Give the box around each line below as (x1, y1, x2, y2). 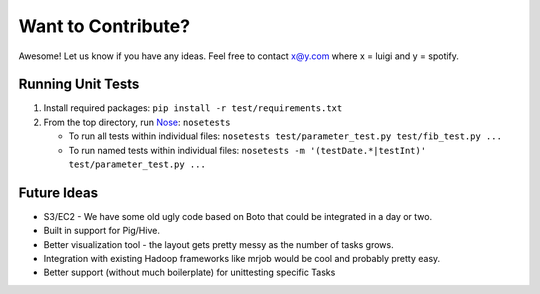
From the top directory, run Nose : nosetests (43, 116, 231, 128)
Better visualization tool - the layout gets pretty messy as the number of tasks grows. (43, 238, 394, 250)
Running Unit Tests (18, 76, 140, 93)
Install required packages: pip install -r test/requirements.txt (43, 102, 343, 114)
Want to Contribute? (18, 15, 190, 37)
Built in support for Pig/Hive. (43, 225, 160, 237)
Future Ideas (18, 184, 99, 201)
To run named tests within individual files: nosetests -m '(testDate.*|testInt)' (68, 144, 427, 156)
